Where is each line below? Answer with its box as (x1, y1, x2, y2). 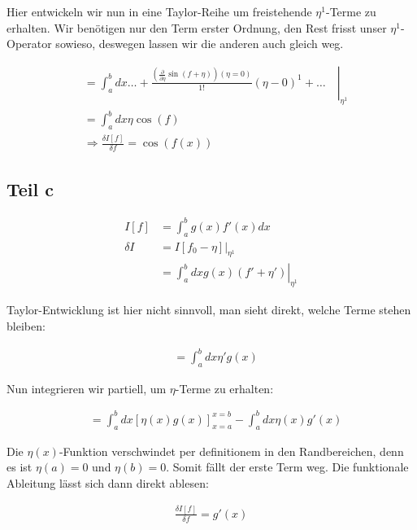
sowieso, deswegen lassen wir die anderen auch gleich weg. (55, 35, 344, 52)
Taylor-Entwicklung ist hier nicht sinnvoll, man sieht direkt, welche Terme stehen (7, 301, 411, 318)
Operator (7, 35, 52, 52)
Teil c (7, 176, 54, 201)
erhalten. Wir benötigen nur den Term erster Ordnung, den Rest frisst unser (7, 19, 387, 36)
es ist (7, 458, 33, 475)
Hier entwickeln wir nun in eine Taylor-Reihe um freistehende (7, 3, 312, 20)
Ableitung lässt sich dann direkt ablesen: (7, 474, 209, 491)
